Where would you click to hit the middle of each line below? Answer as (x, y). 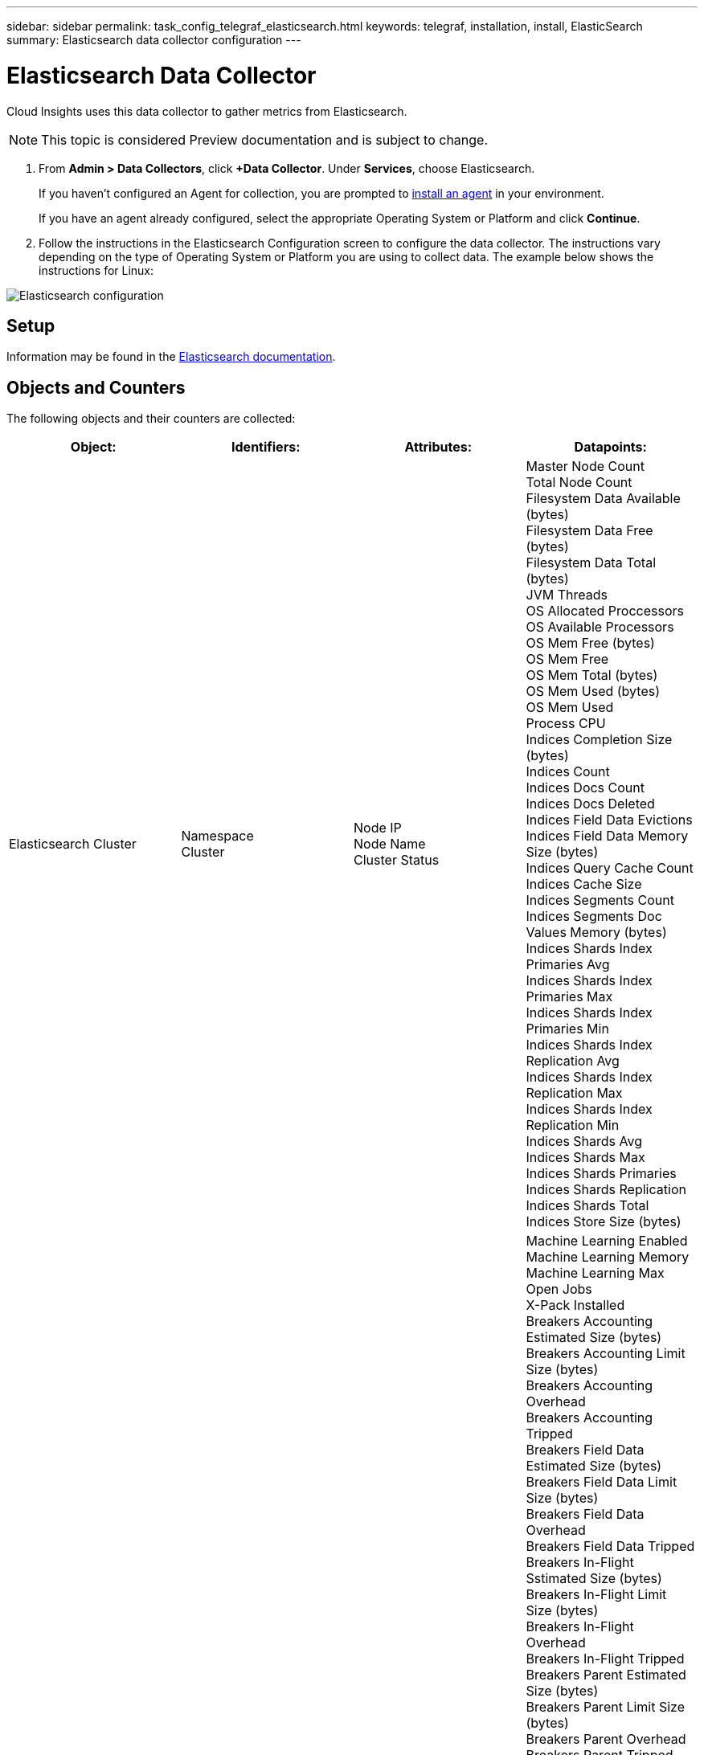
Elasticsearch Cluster (73, 844)
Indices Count (568, 772)
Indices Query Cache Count (610, 868)
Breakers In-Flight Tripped (605, 1659)
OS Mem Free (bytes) (590, 643)
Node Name (390, 844)
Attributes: (438, 447)
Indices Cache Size (584, 884)
